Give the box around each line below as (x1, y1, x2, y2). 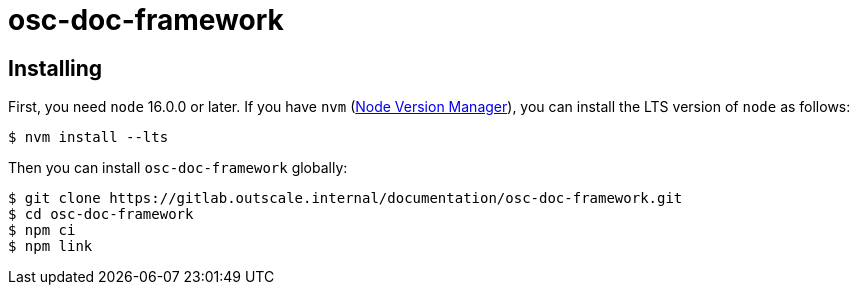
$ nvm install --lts (8, 129, 169, 146)
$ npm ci (8, 222, 76, 239)
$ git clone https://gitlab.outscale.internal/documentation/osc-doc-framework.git (8, 190, 683, 207)
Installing (8, 55, 103, 81)
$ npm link (8, 238, 93, 255)
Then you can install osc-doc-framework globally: (8, 159, 348, 177)
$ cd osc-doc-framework (8, 206, 194, 223)
